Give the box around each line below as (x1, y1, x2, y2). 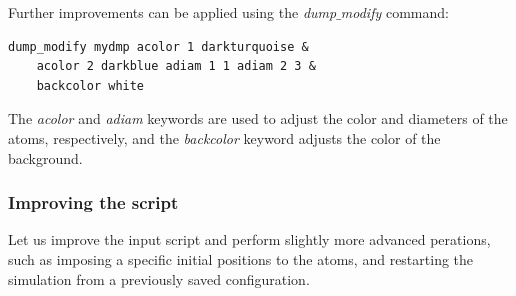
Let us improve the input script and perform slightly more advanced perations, (8, 229, 491, 250)
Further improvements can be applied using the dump (8, 2, 337, 22)
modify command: (340, 2, 449, 22)
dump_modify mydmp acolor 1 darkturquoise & (8, 39, 309, 54)
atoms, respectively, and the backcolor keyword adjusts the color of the (8, 127, 441, 148)
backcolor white (36, 78, 145, 93)
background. (8, 147, 83, 168)
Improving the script (8, 190, 179, 215)
